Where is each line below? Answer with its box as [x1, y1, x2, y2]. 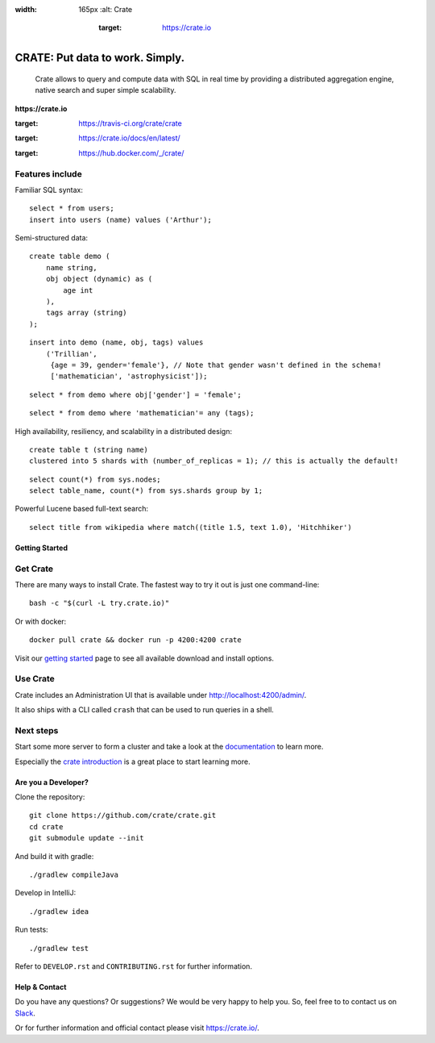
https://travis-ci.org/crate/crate [78, 118, 183, 128]
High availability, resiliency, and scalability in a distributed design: [14, 426, 233, 436]
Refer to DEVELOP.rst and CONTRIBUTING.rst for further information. [14, 961, 253, 971]
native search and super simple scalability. [35, 86, 176, 95]
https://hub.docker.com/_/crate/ [78, 148, 184, 157]
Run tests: [14, 924, 48, 935]
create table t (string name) [29, 444, 149, 454]
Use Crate [14, 674, 56, 685]
